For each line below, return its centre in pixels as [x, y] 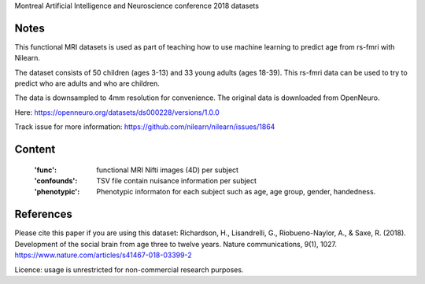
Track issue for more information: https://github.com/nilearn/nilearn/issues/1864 [145, 127]
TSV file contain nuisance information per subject [177, 181]
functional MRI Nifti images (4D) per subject [168, 170]
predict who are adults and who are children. [87, 83]
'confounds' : [56, 181]
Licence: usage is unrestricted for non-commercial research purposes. [129, 269]
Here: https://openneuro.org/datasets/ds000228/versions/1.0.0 [117, 112]
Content [35, 149]
